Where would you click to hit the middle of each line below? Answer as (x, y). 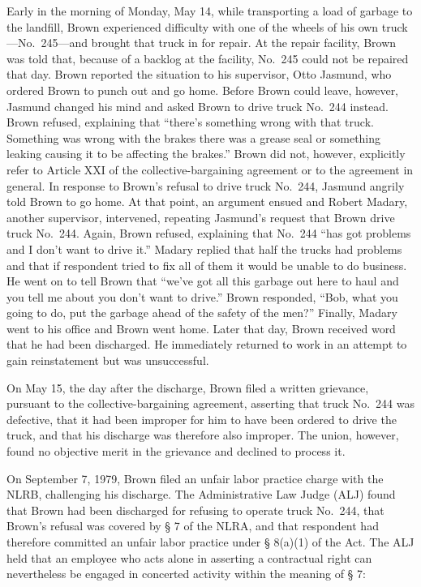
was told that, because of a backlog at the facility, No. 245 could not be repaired (208, 58)
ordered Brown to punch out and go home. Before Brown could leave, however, (203, 90)
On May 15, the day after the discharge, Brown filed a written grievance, (188, 387)
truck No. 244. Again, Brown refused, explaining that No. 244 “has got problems (209, 233)
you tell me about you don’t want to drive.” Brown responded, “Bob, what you (202, 296)
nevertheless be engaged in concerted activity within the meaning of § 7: (186, 574)
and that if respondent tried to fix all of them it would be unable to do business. (207, 265)
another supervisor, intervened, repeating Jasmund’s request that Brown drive (201, 217)
